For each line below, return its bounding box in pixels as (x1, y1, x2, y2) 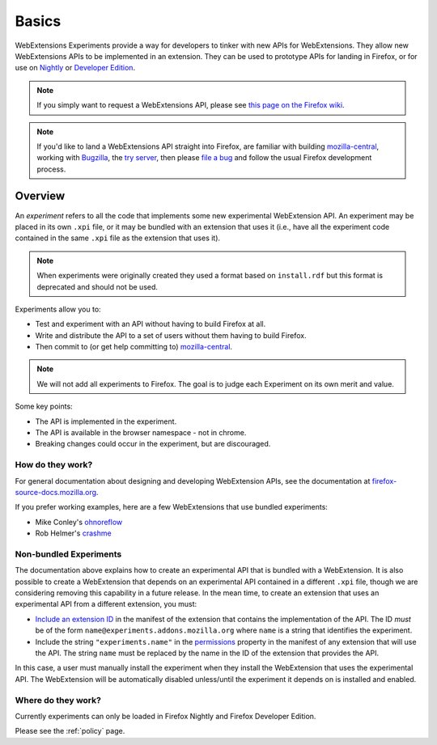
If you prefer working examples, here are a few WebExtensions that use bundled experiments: (15, 502, 328, 512)
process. (36, 164, 66, 174)
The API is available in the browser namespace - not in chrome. (35, 428, 247, 438)
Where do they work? (15, 694, 101, 705)
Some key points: (15, 401, 73, 412)
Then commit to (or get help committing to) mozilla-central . (35, 342, 233, 352)
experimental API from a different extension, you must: (15, 599, 197, 609)
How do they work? (15, 459, 93, 471)
